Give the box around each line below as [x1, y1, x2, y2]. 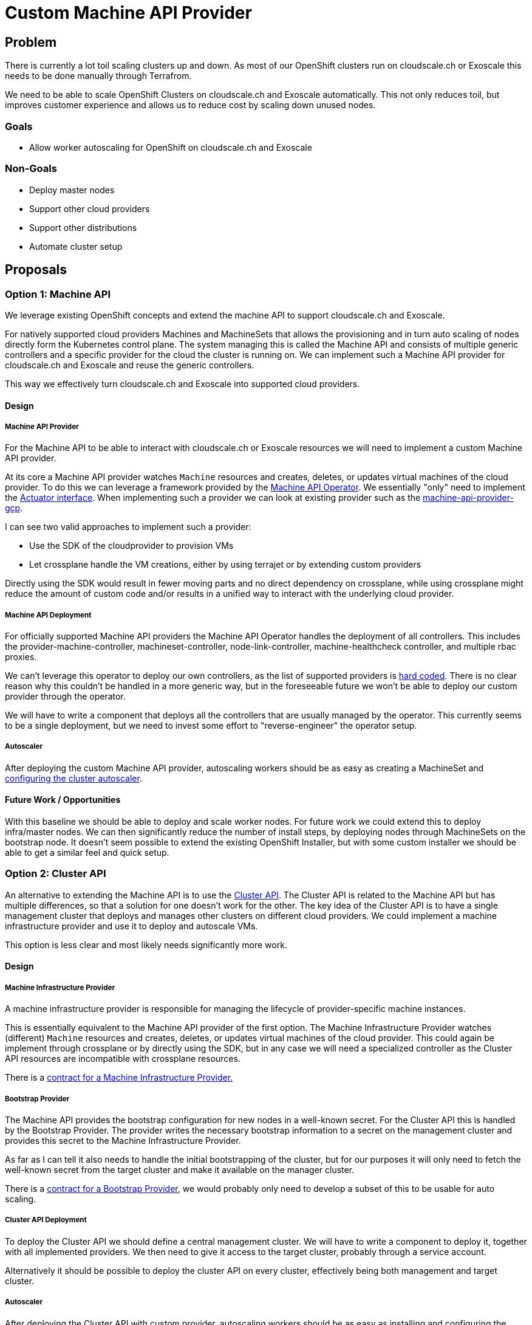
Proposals [5, 262, 67, 278]
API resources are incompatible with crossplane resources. [5, 1053, 240, 1064]
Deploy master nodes [29, 184, 115, 195]
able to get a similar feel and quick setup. [5, 847, 169, 858]
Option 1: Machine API [5, 287, 111, 300]
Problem [5, 34, 57, 50]
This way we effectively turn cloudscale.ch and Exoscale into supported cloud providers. [5, 378, 360, 389]
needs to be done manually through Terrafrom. [5, 71, 192, 81]
